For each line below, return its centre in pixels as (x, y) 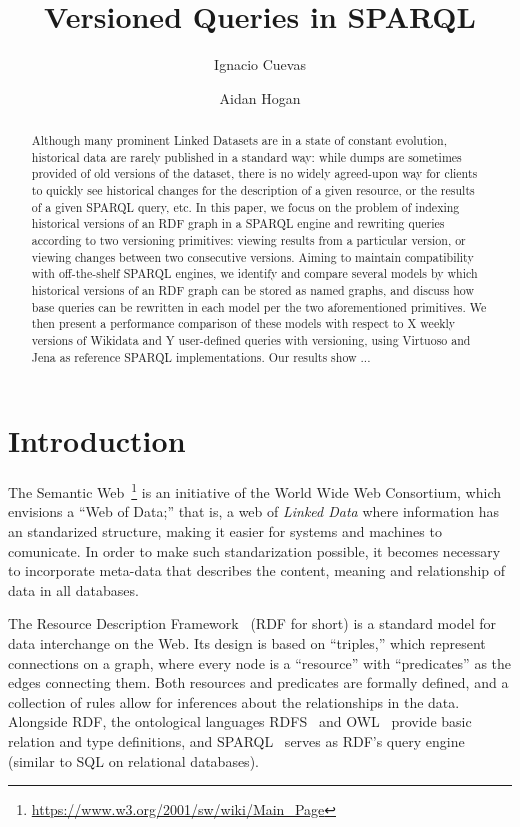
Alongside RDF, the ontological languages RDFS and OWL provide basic (240, 721)
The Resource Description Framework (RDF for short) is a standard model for (252, 623)
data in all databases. (73, 589)
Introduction (97, 440)
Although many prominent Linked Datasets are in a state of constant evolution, (239, 140)
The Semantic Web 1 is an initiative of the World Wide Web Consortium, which (254, 490)
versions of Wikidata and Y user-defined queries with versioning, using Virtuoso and (251, 339)
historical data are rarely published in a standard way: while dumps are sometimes (246, 156)
